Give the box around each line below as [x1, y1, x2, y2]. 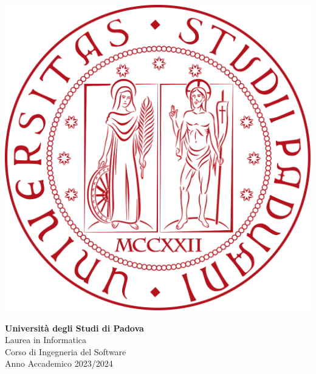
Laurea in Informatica [5, 333, 87, 346]
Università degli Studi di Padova [5, 321, 144, 334]
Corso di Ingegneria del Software [5, 345, 126, 358]
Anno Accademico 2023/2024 [5, 357, 113, 370]
